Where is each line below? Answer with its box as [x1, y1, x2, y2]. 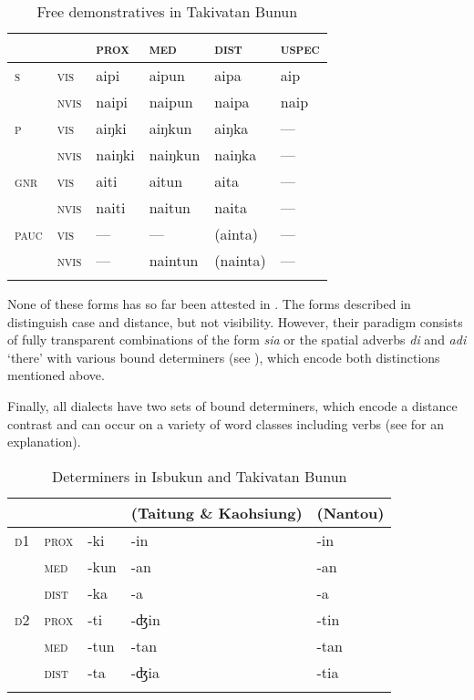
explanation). [7, 432, 81, 451]
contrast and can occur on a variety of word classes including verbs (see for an [7, 414, 444, 433]
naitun [149, 197, 191, 218]
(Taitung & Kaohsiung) [130, 501, 303, 523]
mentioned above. [7, 365, 105, 385]
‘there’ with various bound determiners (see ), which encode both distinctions [7, 347, 440, 366]
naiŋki [96, 144, 135, 165]
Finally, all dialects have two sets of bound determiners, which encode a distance [7, 396, 458, 415]
